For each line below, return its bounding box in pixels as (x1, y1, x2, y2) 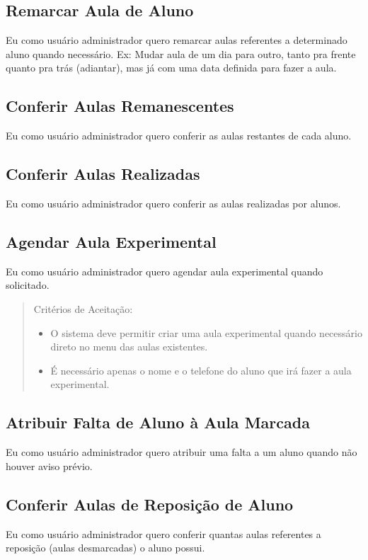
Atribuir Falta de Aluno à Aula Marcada (6, 411, 310, 433)
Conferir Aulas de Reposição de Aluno (6, 493, 294, 515)
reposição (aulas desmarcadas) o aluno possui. (6, 540, 205, 555)
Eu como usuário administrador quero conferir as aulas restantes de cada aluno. (6, 128, 352, 143)
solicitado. (6, 278, 50, 292)
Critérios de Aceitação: (33, 301, 133, 316)
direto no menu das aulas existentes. (50, 339, 208, 354)
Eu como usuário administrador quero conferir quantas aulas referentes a (6, 526, 321, 541)
